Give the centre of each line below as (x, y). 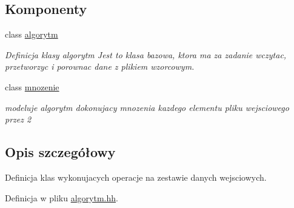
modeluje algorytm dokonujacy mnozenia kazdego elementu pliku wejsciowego (147, 107)
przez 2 (18, 119)
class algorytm (32, 34)
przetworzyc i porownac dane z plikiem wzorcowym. (100, 66)
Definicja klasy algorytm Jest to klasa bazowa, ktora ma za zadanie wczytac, (146, 54)
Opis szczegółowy (60, 152)
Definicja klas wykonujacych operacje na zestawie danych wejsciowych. (136, 177)
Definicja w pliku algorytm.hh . (62, 197)
